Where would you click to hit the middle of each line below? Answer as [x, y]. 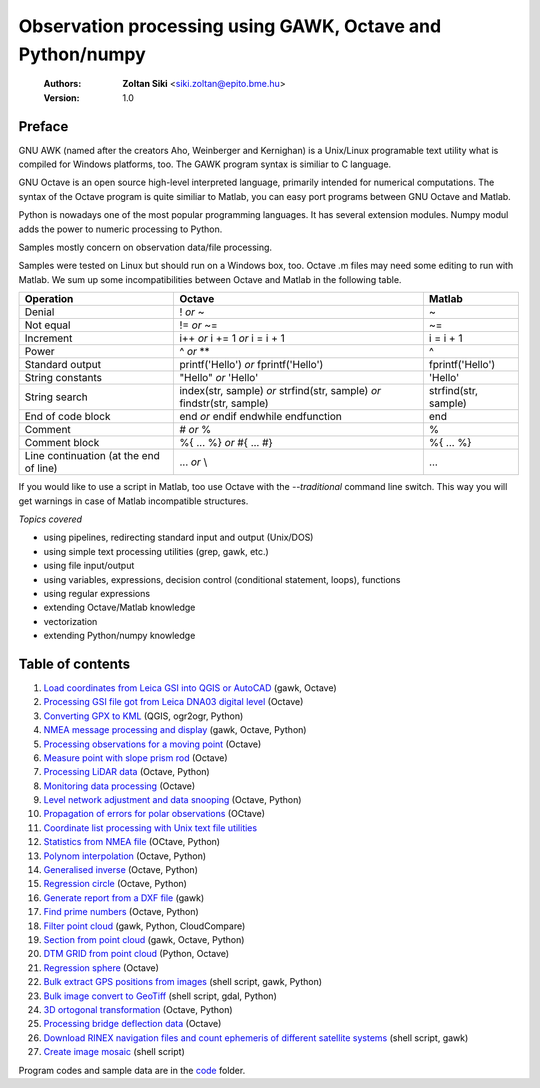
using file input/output [89, 566]
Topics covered [50, 519]
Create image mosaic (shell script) [114, 1052]
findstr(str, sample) [224, 403]
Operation [49, 299]
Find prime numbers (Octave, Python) [121, 912]
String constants [63, 378]
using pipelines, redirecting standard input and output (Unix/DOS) [178, 537]
